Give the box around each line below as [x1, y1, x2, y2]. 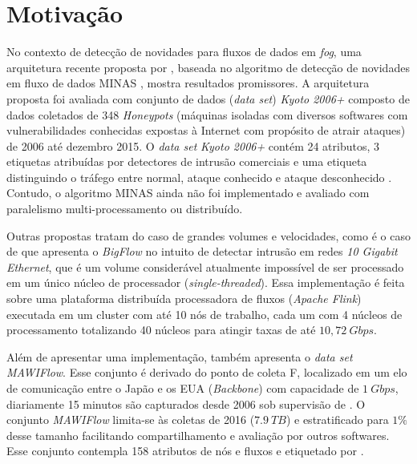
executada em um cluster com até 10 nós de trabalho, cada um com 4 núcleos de [6, 305, 403, 322]
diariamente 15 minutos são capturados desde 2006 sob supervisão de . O [6, 395, 366, 412]
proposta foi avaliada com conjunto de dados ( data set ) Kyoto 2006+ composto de [6, 90, 410, 107]
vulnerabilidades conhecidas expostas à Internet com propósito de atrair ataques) [6, 122, 406, 139]
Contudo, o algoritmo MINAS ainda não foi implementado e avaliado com [6, 184, 370, 201]
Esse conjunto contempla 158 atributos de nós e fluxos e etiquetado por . [6, 442, 364, 459]
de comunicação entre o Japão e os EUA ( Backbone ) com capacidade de [6, 380, 359, 396]
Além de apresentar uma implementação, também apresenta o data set [6, 348, 353, 365]
